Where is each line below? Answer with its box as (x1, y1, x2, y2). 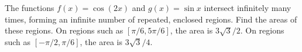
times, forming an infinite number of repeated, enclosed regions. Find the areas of (5, 13, 297, 25)
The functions (5, 2, 54, 13)
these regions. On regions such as (5, 24, 123, 36)
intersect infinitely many (204, 2, 291, 13)
